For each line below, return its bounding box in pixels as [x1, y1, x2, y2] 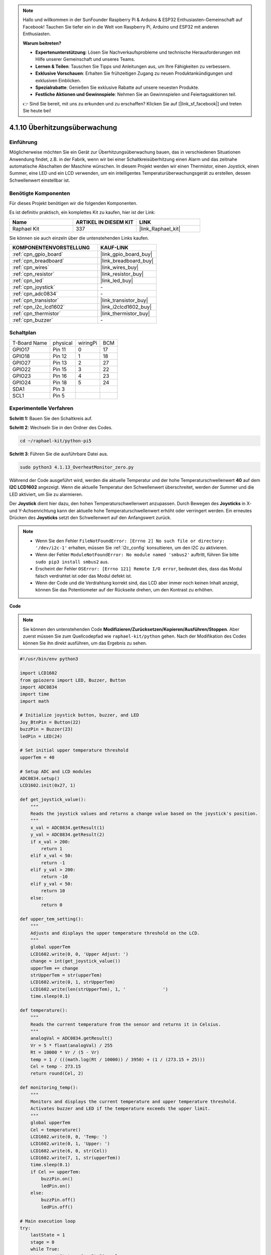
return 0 [41, 902, 63, 908]
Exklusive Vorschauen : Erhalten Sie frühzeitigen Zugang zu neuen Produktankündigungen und [35, 70, 233, 76]
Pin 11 [53, 346, 66, 353]
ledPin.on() [41, 1183, 70, 1189]
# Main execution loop [20, 1218, 76, 1224]
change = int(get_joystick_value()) [30, 958, 120, 964]
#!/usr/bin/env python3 [20, 656, 79, 662]
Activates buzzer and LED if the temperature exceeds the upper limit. [30, 1106, 211, 1111]
